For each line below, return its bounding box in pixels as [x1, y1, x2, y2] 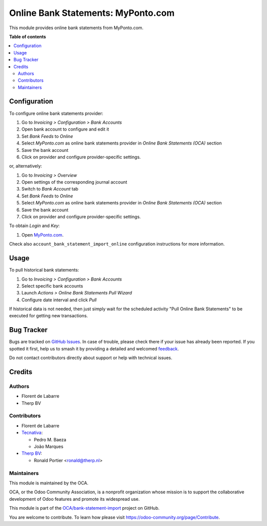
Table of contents [9, 34, 46, 40]
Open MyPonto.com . [21, 232, 64, 238]
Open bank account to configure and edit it [21, 126, 109, 132]
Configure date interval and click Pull [21, 297, 97, 303]
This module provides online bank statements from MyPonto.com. [9, 25, 143, 31]
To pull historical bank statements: [9, 267, 79, 273]
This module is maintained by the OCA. [9, 480, 89, 486]
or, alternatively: [9, 163, 42, 169]
